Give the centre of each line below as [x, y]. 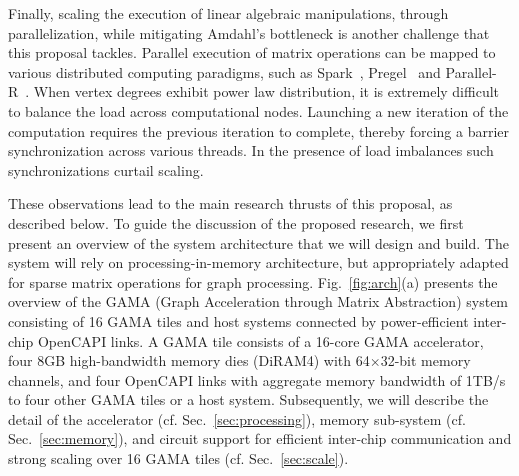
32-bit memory [425, 360]
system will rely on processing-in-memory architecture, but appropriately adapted [258, 262]
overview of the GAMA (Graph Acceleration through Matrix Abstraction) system [258, 301]
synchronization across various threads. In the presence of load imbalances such [251, 150]
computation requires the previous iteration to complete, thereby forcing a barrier [259, 130]
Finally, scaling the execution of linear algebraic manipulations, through [228, 13]
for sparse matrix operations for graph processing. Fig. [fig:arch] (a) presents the [253, 281]
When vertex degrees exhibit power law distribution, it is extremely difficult [266, 91]
